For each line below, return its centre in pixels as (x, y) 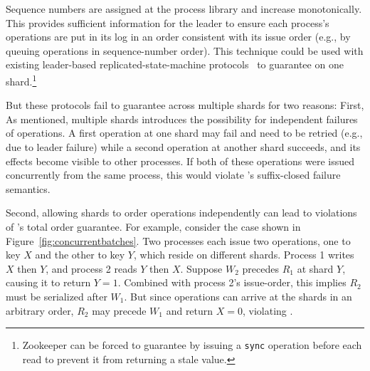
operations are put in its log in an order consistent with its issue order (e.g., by (178, 37)
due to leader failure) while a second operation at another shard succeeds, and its (183, 147)
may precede (119, 310)
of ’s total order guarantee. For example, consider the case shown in (153, 226)
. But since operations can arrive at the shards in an (238, 296)
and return (190, 310)
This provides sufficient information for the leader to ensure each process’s (168, 22)
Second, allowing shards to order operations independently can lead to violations (181, 213)
